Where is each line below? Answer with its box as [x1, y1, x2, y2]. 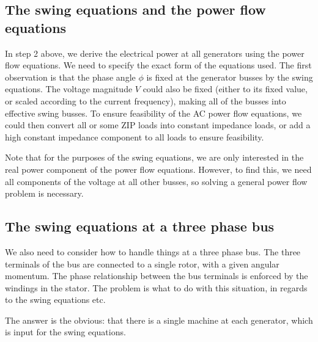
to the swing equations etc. [5, 293, 106, 306]
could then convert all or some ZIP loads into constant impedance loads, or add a [5, 118, 311, 131]
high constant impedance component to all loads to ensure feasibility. [5, 130, 264, 143]
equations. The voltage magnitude [5, 82, 133, 95]
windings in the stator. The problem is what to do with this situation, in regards [5, 281, 308, 294]
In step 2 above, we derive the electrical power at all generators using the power [5, 46, 305, 59]
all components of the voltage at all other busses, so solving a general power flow [5, 175, 308, 187]
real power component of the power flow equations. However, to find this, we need [5, 162, 312, 175]
